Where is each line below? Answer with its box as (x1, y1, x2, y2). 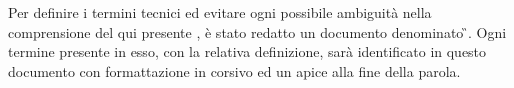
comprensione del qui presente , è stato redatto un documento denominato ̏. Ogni (8, 21, 507, 42)
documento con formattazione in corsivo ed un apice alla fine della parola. (8, 60, 461, 81)
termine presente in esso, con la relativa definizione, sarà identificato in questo (8, 41, 487, 62)
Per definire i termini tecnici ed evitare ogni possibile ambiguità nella (8, 2, 432, 22)
